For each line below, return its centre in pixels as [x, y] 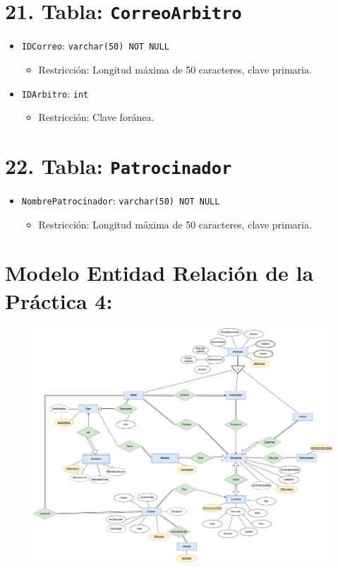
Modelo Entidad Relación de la [159, 273]
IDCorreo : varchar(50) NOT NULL [95, 46]
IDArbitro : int [55, 93]
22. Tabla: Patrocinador [119, 165]
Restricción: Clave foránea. [96, 117]
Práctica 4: [59, 300]
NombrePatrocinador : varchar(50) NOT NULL [121, 200]
